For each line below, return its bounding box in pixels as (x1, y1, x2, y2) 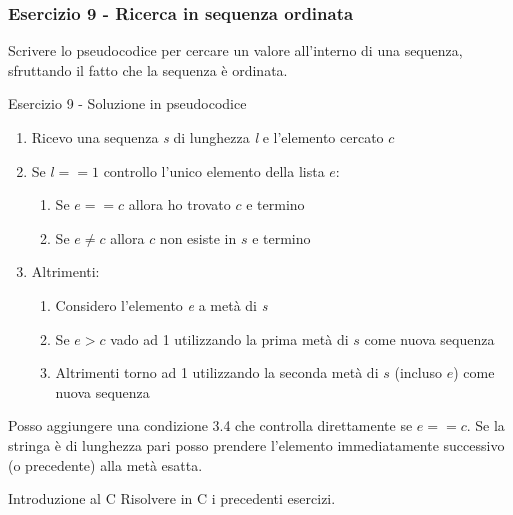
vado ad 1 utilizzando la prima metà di (110, 328, 349, 349)
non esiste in (159, 227, 237, 248)
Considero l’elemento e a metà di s (55, 294, 268, 315)
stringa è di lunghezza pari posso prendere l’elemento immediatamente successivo (8, 434, 505, 455)
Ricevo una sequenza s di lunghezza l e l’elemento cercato (31, 127, 384, 147)
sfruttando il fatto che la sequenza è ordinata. (8, 59, 288, 80)
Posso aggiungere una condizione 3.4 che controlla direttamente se (8, 415, 413, 436)
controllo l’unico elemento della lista (103, 160, 325, 181)
